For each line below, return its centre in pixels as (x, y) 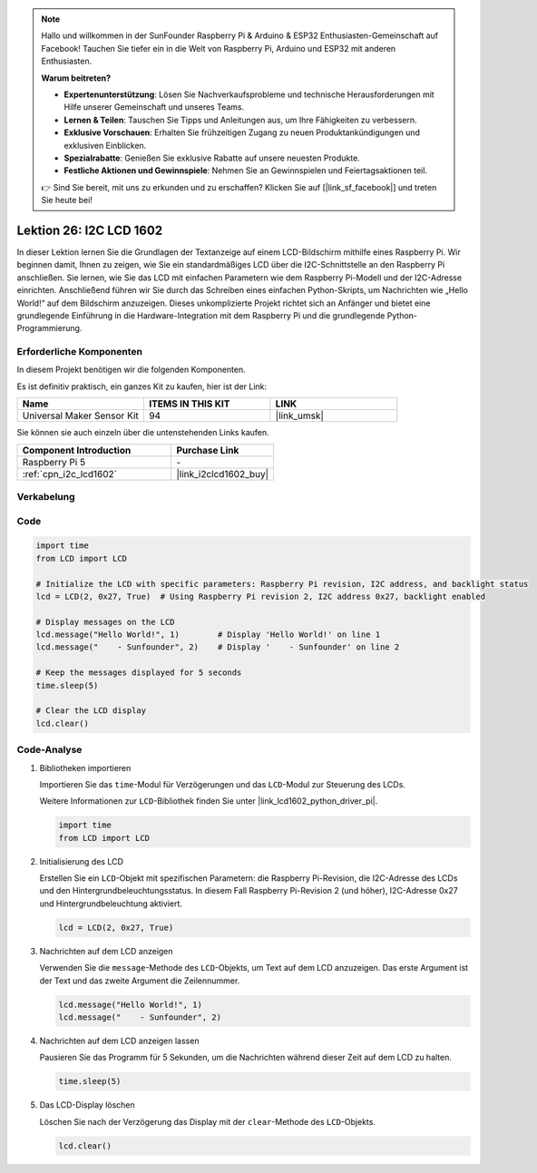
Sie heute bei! (67, 200)
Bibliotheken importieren (85, 767)
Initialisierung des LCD (82, 861)
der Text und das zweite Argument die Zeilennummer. (140, 981)
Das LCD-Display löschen (87, 1105)
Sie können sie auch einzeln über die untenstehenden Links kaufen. (143, 433)
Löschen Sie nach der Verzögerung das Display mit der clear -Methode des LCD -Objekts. (208, 1121)
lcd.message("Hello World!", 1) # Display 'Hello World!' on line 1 (208, 635)
